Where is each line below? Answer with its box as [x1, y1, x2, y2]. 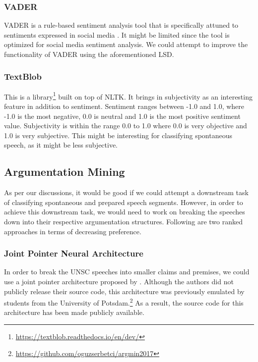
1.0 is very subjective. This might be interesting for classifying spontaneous [4, 130, 233, 140]
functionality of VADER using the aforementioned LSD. [4, 49, 174, 59]
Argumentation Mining [4, 164, 125, 179]
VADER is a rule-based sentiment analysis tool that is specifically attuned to [4, 20, 239, 30]
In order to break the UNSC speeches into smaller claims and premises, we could [4, 266, 250, 277]
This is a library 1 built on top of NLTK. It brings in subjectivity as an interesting [4, 90, 253, 102]
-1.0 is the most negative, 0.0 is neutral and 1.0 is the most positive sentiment [4, 110, 241, 121]
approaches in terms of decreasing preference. [4, 226, 141, 236]
